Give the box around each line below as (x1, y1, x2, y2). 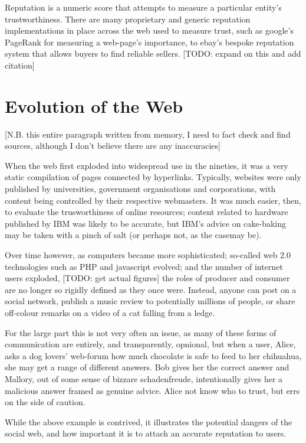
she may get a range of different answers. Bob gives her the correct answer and (5, 361, 289, 373)
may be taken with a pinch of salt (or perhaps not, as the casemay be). (5, 229, 262, 241)
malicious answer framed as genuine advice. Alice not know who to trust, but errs (5, 384, 300, 396)
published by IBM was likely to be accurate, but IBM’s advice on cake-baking (5, 217, 287, 229)
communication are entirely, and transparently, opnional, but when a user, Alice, (5, 338, 296, 350)
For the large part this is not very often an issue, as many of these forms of (5, 326, 277, 338)
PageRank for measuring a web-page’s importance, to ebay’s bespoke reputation (5, 35, 294, 48)
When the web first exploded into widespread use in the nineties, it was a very (5, 159, 288, 171)
